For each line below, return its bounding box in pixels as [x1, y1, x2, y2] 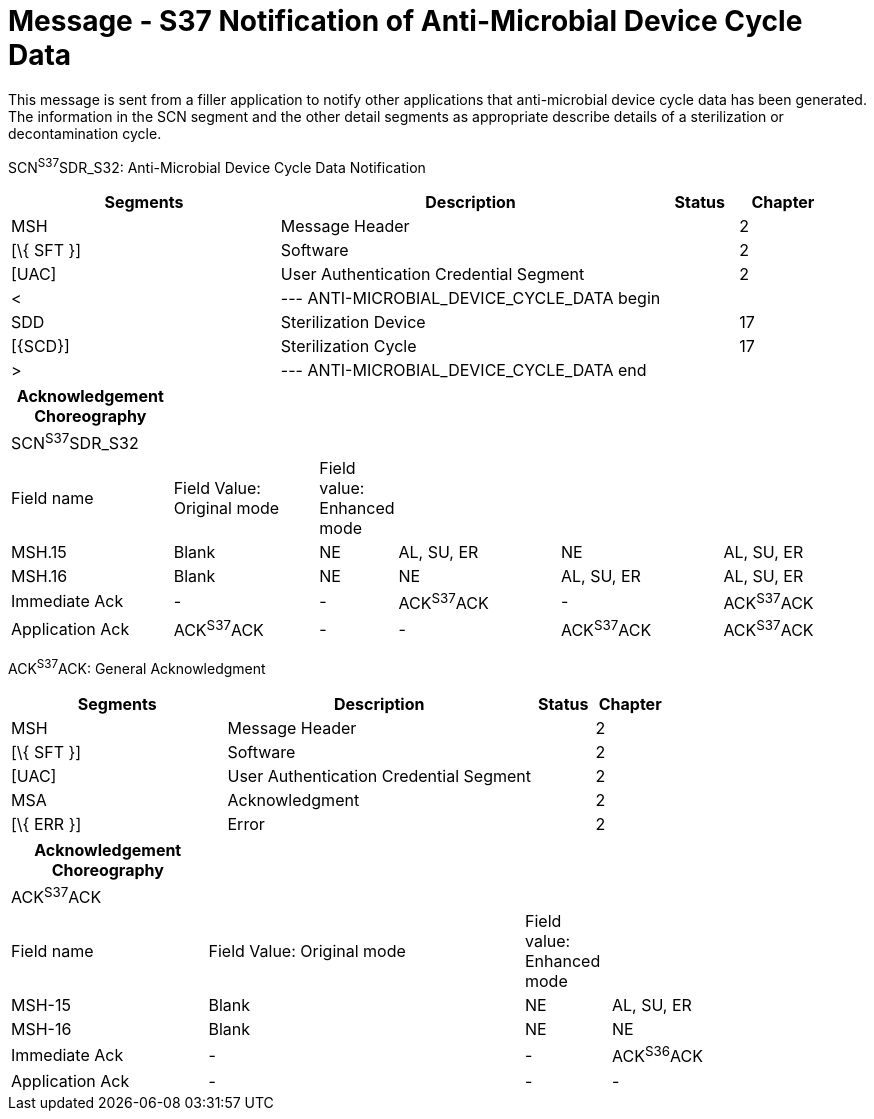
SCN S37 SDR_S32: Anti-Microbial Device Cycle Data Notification [8, 155, 426, 176]
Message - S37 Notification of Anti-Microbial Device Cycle [8, 4, 803, 38]
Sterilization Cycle [280, 336, 417, 357]
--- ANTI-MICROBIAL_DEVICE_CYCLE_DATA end [280, 360, 647, 381]
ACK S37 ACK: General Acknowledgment [8, 657, 266, 678]
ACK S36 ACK [612, 1043, 703, 1067]
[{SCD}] [11, 336, 70, 357]
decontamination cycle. [8, 124, 162, 142]
